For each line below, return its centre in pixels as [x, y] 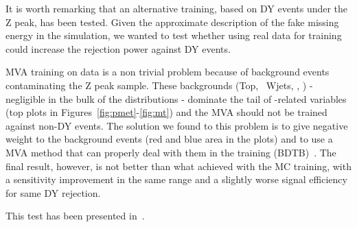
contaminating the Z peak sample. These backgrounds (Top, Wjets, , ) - [159, 85]
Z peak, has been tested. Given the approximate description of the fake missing [172, 22]
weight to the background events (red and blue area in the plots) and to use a [169, 139]
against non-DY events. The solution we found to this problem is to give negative [177, 125]
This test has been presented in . [75, 216]
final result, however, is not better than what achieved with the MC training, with [178, 166]
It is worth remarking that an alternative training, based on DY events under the [177, 8]
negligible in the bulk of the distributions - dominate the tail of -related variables [176, 98]
